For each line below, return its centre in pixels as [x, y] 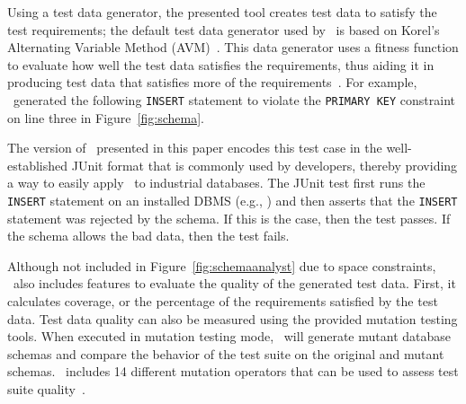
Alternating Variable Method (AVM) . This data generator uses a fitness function [233, 47]
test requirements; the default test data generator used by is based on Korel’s [224, 29]
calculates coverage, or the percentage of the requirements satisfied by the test [223, 301]
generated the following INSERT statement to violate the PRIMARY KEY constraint [234, 99]
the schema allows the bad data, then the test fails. [148, 236]
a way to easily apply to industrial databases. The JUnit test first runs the [216, 183]
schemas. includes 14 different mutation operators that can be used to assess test [233, 371]
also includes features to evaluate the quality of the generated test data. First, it [234, 283]
